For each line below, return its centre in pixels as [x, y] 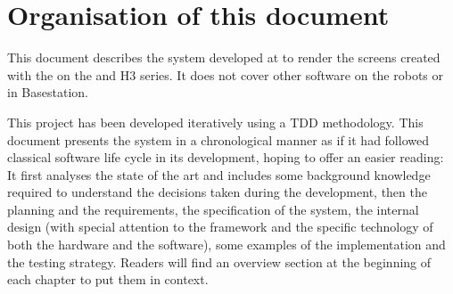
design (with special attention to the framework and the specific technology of [220, 227]
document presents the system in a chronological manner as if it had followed [218, 139]
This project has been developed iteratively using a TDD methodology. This [215, 122]
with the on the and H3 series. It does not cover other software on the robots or [226, 74]
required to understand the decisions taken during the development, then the [217, 192]
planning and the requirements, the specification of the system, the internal [213, 209]
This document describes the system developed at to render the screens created [224, 57]
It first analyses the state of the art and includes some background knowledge [219, 174]
